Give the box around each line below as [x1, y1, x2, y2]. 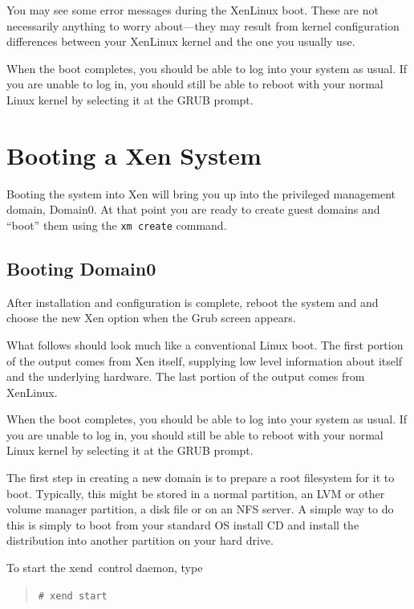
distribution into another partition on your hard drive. [6, 532, 274, 549]
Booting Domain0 [6, 255, 156, 280]
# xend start [38, 590, 108, 602]
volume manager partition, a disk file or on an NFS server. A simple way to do [6, 501, 394, 517]
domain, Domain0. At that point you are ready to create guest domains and [6, 201, 380, 218]
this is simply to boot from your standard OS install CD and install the [6, 516, 359, 533]
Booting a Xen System [6, 138, 262, 171]
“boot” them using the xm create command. [6, 216, 227, 233]
